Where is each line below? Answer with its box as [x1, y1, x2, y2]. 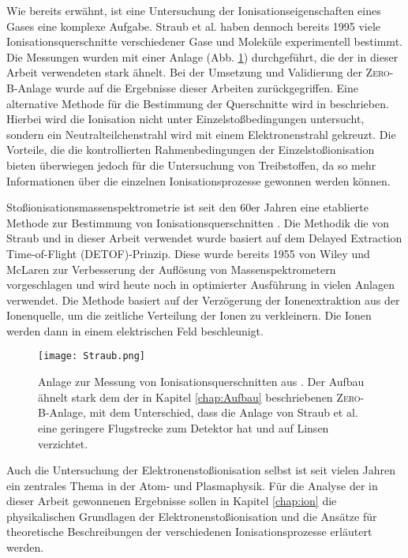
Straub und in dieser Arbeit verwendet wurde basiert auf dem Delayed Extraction [6, 230, 402, 246]
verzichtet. [38, 435, 88, 451]
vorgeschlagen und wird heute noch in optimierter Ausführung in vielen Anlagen [6, 276, 395, 293]
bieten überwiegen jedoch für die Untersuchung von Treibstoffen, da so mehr [6, 156, 376, 173]
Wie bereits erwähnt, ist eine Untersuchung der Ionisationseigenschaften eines [6, 2, 381, 18]
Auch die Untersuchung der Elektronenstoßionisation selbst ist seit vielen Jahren [6, 462, 396, 478]
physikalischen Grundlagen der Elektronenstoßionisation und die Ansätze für [6, 507, 377, 524]
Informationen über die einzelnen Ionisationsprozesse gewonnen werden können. [6, 172, 391, 189]
